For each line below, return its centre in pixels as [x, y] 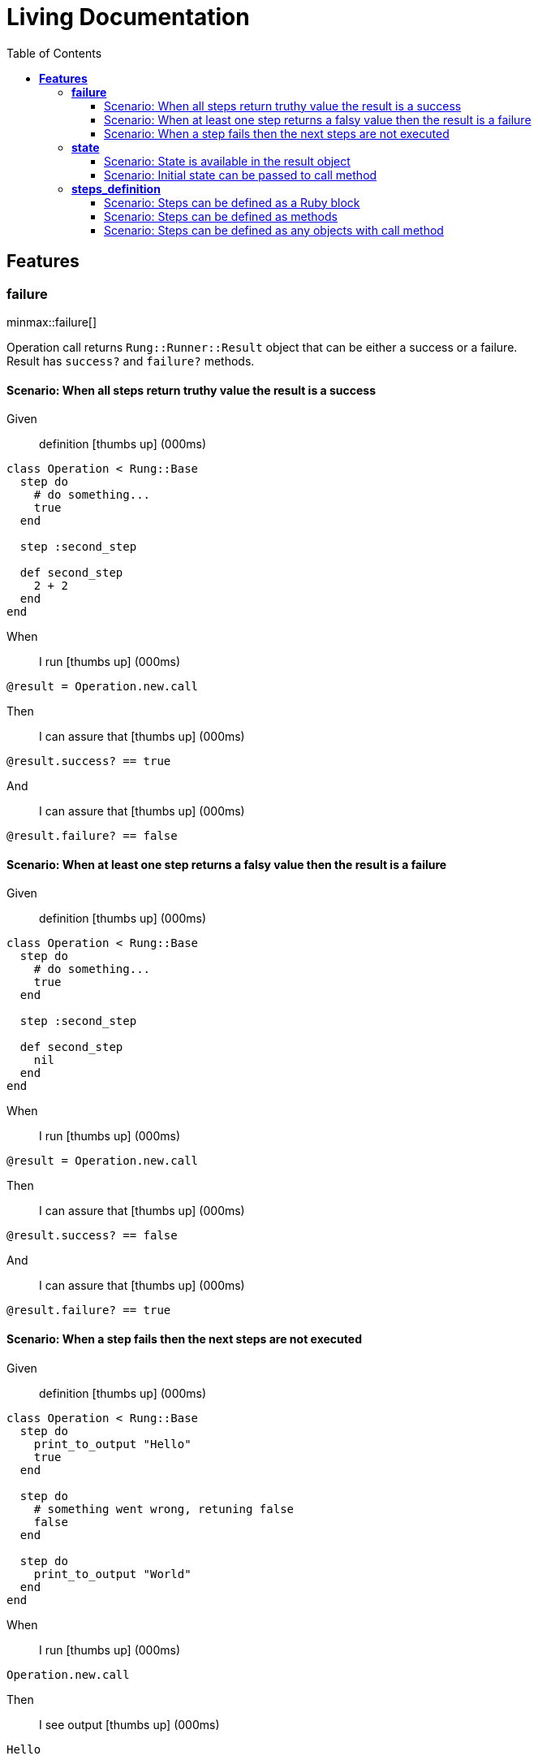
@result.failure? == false [92, 836]
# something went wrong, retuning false [164, 1509]
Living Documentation [128, 17]
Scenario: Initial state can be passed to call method [241, 175]
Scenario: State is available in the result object [227, 161]
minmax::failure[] [52, 322]
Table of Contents [54, 53]
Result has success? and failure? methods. [131, 361]
